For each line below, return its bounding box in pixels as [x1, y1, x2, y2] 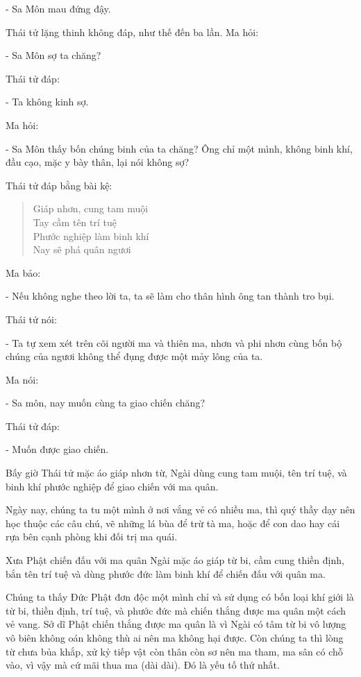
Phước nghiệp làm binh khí [33, 228, 149, 243]
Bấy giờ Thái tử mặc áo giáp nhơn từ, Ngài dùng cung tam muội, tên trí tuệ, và [6, 465, 347, 480]
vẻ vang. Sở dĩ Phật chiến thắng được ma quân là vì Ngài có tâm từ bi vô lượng [6, 617, 346, 631]
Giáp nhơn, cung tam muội [33, 201, 149, 216]
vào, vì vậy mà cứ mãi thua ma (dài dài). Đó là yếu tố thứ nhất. [6, 658, 280, 672]
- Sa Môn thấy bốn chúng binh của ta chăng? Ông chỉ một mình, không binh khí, [6, 141, 353, 155]
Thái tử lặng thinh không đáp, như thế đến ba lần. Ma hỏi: [6, 24, 259, 39]
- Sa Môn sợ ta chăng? [6, 48, 101, 62]
